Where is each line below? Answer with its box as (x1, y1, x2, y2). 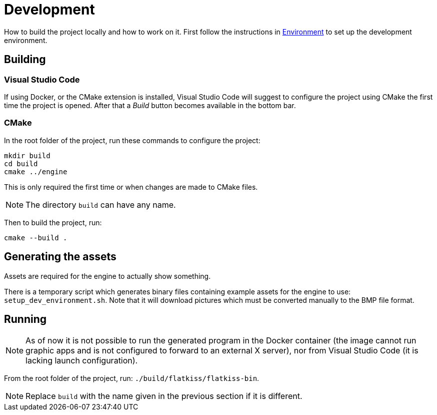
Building (4, 53, 46, 66)
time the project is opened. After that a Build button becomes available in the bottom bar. (4, 101, 296, 110)
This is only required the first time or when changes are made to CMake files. (4, 182, 258, 191)
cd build (4, 159, 38, 168)
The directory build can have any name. (25, 199, 176, 210)
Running (4, 312, 47, 325)
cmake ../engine (4, 167, 67, 176)
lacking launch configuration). (25, 355, 138, 366)
